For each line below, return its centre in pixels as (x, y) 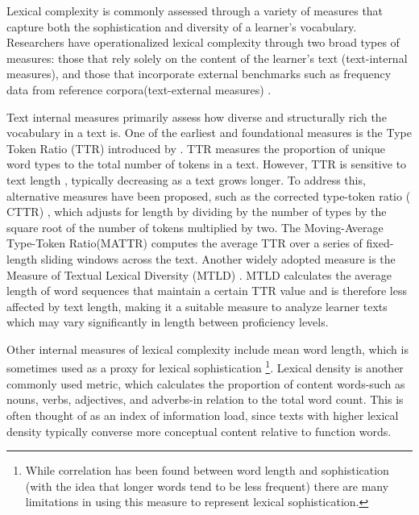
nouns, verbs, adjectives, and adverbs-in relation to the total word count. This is (205, 399)
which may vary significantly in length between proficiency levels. (168, 322)
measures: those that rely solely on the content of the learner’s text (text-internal (207, 58)
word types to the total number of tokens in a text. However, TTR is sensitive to (207, 164)
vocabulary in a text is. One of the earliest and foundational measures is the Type (209, 133)
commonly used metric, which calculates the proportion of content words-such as (206, 383)
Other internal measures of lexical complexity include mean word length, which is (207, 349)
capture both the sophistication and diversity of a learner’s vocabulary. (182, 26)
